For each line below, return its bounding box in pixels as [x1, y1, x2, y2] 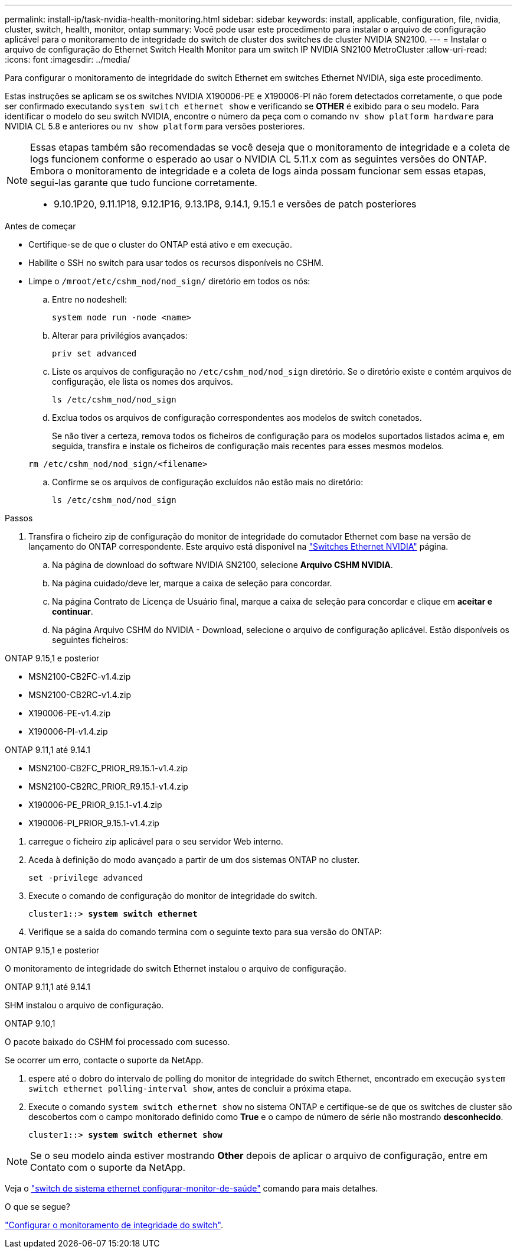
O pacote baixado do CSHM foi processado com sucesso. [5, 1037, 230, 1047]
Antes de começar [5, 221, 76, 231]
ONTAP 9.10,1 [5, 1018, 55, 1028]
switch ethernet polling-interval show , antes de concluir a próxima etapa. [28, 1083, 352, 1093]
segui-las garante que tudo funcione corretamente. [30, 177, 257, 189]
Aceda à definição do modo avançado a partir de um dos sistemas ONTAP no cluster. [28, 855, 360, 865]
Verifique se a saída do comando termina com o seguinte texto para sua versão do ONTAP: [28, 927, 382, 937]
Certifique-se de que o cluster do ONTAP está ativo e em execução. [28, 239, 292, 249]
